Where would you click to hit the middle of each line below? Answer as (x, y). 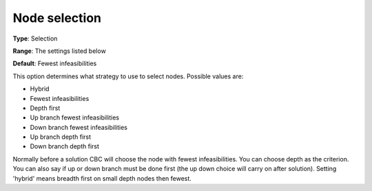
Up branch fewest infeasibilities (75, 117)
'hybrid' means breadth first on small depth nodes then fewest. (102, 178)
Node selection (57, 18)
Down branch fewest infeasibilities (79, 127)
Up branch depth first (61, 137)
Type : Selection (35, 38)
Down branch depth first (65, 146)
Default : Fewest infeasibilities (55, 64)
